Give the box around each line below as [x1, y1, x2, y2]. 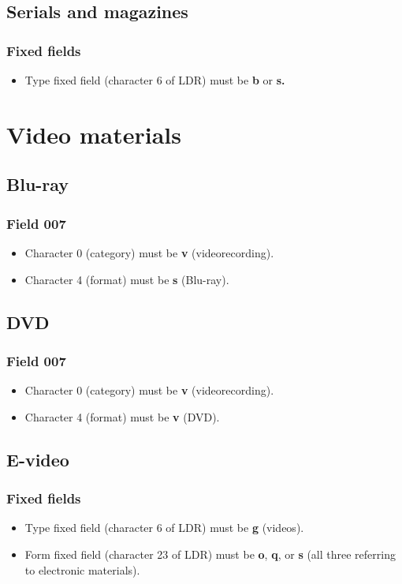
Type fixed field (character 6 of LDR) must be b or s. [24, 72, 285, 88]
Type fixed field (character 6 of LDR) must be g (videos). [24, 519, 304, 536]
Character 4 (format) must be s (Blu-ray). [24, 271, 229, 287]
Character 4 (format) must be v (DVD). [24, 408, 220, 425]
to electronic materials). [24, 561, 140, 578]
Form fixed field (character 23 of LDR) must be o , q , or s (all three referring [24, 545, 396, 562]
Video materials [6, 118, 181, 150]
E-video [6, 447, 69, 471]
